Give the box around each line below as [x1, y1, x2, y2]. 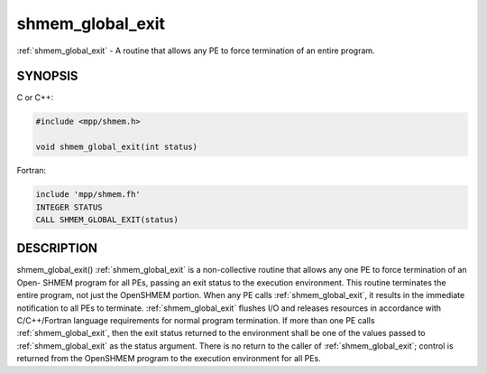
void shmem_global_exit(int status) [35, 142, 198, 153]
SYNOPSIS [16, 69, 78, 84]
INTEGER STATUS [35, 201, 103, 212]
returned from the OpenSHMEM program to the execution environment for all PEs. [16, 353, 321, 364]
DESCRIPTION [16, 240, 98, 257]
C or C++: [16, 92, 54, 103]
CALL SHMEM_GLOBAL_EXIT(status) [35, 214, 179, 225]
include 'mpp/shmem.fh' [35, 190, 142, 200]
